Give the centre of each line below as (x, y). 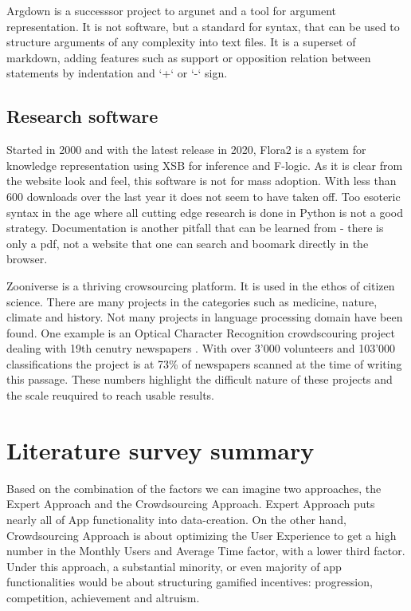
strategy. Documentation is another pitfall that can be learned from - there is (195, 228)
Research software (82, 116)
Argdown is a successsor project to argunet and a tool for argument (171, 10)
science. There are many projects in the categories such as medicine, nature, (192, 301)
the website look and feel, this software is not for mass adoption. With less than (202, 181)
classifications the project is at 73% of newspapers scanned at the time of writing (204, 363)
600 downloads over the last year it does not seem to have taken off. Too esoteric (204, 196)
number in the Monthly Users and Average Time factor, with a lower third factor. (206, 551)
